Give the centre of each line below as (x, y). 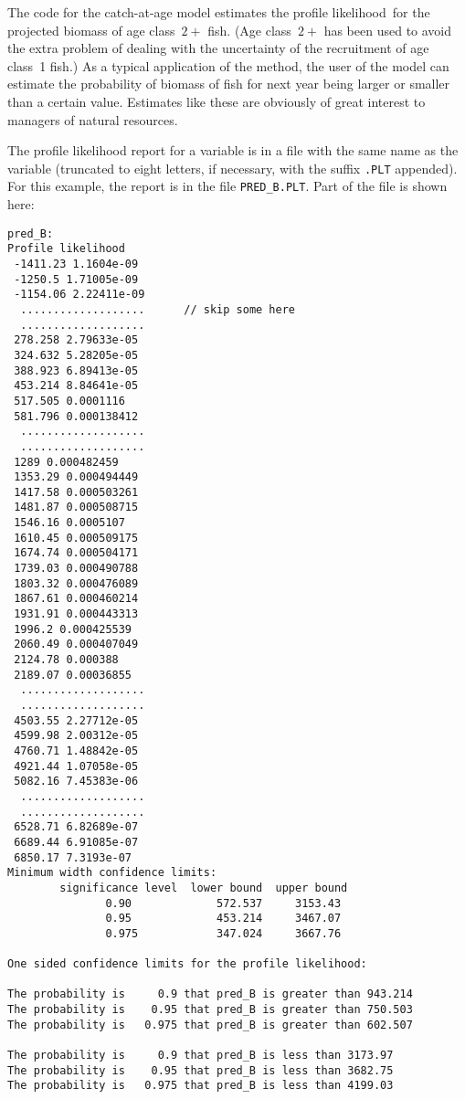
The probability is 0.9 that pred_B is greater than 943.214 (210, 994)
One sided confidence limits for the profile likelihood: (187, 964)
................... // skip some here (158, 309)
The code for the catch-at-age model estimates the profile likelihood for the (219, 12)
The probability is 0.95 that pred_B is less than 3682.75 (201, 1070)
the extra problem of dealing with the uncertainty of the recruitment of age (218, 48)
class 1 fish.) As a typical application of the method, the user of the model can (228, 65)
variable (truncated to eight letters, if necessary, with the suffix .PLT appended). (232, 168)
